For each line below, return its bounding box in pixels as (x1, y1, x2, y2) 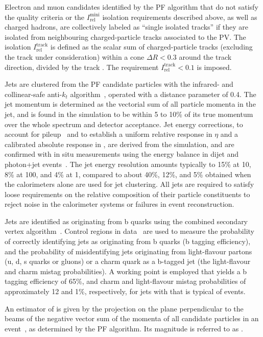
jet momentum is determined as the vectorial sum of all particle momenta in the (5, 99, 256, 109)
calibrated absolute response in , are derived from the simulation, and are (5, 138, 234, 149)
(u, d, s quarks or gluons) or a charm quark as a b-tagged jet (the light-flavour (5, 256, 251, 267)
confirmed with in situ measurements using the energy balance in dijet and (5, 149, 239, 159)
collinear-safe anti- (5, 88, 62, 99)
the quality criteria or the (5, 11, 85, 22)
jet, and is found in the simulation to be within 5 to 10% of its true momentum (5, 108, 253, 119)
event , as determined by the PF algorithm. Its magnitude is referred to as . (5, 323, 243, 333)
